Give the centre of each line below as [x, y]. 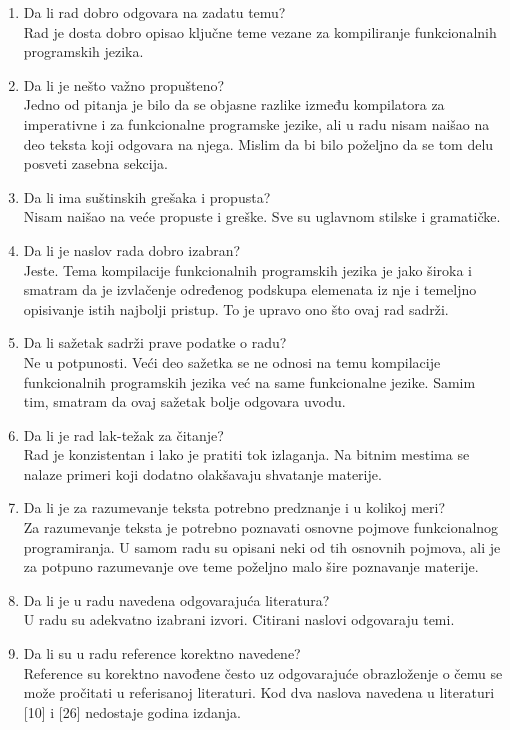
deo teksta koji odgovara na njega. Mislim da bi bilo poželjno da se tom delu [258, 143]
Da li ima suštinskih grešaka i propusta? [147, 196]
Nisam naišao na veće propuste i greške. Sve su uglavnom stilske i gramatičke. [262, 216]
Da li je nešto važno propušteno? [124, 84]
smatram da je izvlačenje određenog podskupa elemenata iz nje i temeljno [250, 289]
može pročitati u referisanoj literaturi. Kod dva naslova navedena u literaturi [259, 692]
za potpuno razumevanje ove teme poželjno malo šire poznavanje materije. [251, 566]
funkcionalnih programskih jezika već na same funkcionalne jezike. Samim [249, 381]
